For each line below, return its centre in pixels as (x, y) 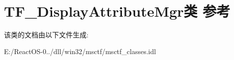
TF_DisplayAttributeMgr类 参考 (117, 11)
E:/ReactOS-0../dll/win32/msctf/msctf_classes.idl (80, 51)
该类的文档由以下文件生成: (46, 35)
